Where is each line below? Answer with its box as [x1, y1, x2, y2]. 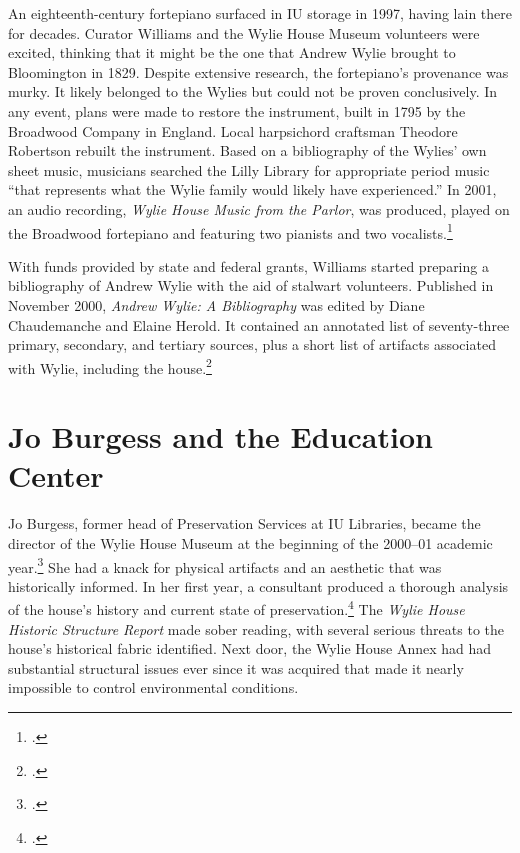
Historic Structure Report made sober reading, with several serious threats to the [8, 618, 505, 639]
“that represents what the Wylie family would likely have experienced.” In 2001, [8, 179, 497, 200]
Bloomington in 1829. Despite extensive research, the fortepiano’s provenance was [8, 61, 509, 82]
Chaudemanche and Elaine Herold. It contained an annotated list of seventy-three [8, 314, 510, 335]
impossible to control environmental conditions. [8, 677, 299, 698]
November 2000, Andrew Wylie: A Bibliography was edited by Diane [8, 294, 425, 315]
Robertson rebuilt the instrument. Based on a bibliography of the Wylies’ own [8, 140, 487, 161]
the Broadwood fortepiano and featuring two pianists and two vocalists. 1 [8, 219, 453, 243]
